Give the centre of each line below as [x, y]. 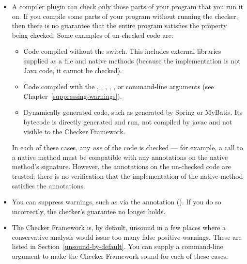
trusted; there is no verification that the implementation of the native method [127, 176]
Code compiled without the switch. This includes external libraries [122, 51]
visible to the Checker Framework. [74, 131]
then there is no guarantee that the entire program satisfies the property [119, 25]
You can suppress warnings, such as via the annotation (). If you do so [116, 202]
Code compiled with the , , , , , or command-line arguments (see [119, 86]
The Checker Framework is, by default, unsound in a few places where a [119, 227]
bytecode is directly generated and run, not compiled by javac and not [128, 121]
